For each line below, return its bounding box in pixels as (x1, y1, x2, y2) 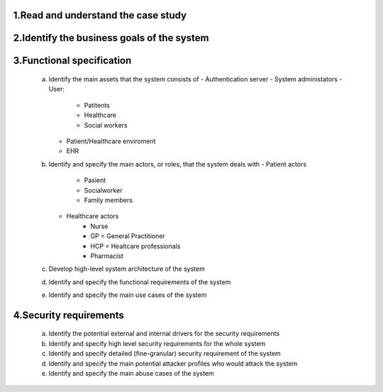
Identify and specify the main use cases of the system (48, 291, 207, 299)
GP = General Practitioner (90, 232, 166, 240)
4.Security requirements (13, 309, 124, 321)
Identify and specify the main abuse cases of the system (48, 369, 214, 378)
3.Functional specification (13, 55, 132, 67)
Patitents (84, 101, 110, 109)
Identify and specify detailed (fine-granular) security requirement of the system (48, 349, 282, 358)
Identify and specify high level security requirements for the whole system (48, 339, 266, 347)
